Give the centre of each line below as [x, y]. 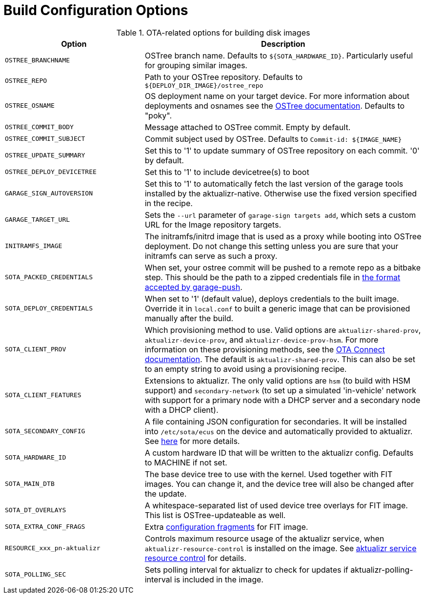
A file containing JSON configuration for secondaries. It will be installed [276, 421]
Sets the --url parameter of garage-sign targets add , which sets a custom [280, 215]
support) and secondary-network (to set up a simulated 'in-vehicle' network [280, 390]
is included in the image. [219, 579]
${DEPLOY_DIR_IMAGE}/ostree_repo [204, 85]
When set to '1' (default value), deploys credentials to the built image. [272, 299]
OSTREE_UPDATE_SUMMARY [45, 155]
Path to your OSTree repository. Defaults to [224, 77]
